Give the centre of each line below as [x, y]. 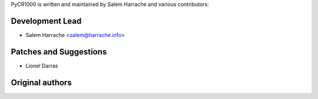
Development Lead [46, 21]
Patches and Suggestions [59, 52]
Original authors [41, 82]
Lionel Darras [42, 66]
